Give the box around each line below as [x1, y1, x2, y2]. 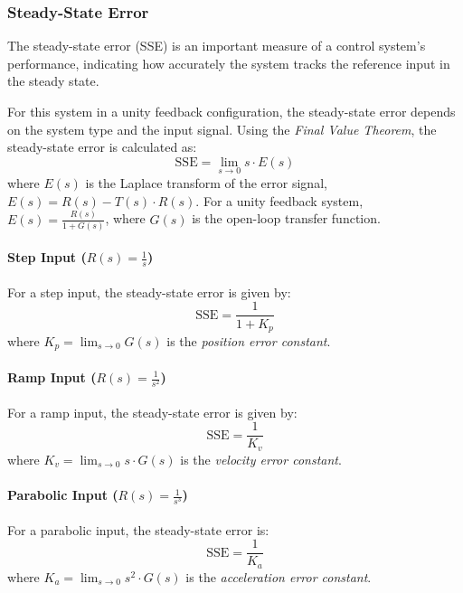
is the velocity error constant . [180, 449, 342, 468]
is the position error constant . [166, 331, 331, 350]
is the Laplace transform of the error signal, [85, 174, 327, 192]
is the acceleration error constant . [185, 567, 372, 586]
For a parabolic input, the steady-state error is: [7, 520, 269, 539]
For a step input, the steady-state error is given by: [7, 282, 291, 301]
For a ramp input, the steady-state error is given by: [7, 402, 298, 421]
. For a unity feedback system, [195, 191, 364, 210]
